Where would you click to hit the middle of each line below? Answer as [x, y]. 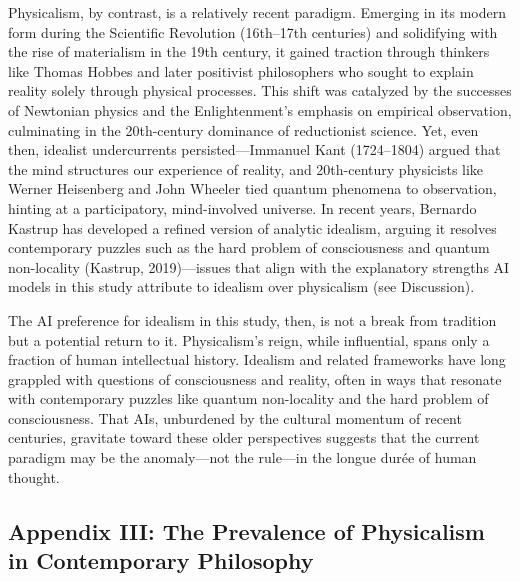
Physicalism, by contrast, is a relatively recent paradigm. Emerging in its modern [257, 12]
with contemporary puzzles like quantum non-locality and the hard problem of [248, 398]
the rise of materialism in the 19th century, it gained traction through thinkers [249, 51]
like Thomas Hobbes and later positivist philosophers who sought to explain [241, 70]
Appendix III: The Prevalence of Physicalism [246, 530]
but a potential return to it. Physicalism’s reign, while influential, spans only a [249, 339]
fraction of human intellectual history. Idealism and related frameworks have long [257, 359]
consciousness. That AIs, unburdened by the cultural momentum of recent [235, 417]
